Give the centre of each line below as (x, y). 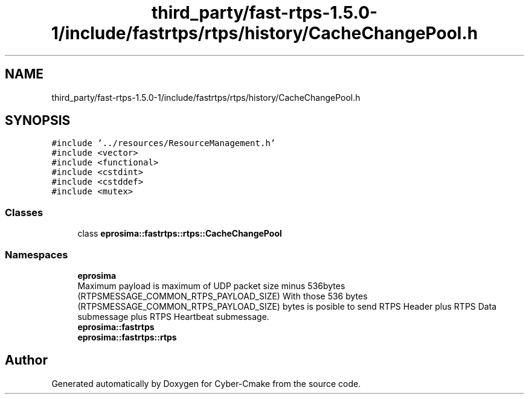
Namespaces (37, 254)
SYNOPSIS (38, 121)
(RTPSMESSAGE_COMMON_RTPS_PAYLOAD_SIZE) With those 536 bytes (223, 296)
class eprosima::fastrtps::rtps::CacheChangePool (180, 234)
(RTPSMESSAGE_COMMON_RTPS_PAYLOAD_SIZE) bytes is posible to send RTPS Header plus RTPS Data (287, 306)
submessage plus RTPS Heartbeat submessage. (173, 316)
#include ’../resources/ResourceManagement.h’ (164, 143)
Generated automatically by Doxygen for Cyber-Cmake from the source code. (206, 383)
